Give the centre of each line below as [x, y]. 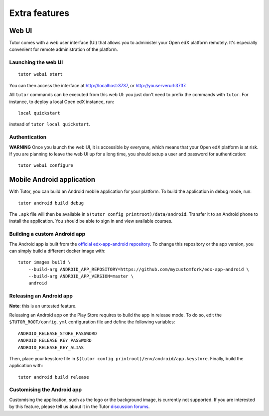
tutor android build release [54, 377]
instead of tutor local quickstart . [50, 124]
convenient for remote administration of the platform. [64, 49]
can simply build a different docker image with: [57, 251]
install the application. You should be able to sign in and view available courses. [91, 221]
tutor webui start [41, 74]
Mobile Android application [52, 180]
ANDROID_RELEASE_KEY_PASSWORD [55, 341]
